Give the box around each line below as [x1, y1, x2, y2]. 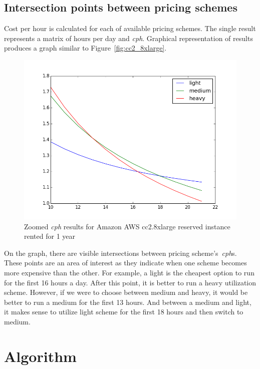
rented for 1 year [24, 231, 76, 241]
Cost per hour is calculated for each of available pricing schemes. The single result [4, 23, 256, 34]
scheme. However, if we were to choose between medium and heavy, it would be [4, 287, 248, 297]
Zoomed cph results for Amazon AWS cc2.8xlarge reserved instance [24, 221, 230, 231]
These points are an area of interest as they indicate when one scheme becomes [4, 257, 247, 268]
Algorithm [4, 345, 77, 366]
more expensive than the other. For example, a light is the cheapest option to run [4, 267, 254, 277]
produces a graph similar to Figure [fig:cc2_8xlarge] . [4, 43, 167, 53]
